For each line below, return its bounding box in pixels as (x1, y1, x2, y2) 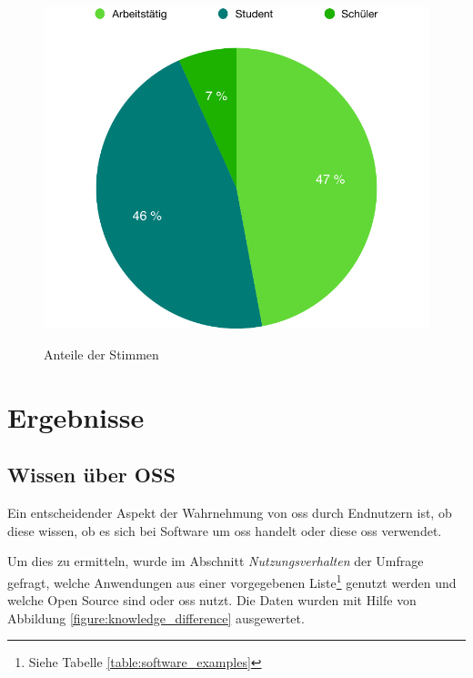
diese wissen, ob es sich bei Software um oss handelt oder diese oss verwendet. (7, 521, 442, 540)
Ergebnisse (7, 398, 145, 435)
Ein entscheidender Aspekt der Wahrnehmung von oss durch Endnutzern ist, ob (7, 503, 452, 522)
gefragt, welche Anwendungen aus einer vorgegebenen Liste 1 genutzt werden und (7, 570, 457, 592)
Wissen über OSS (7, 460, 176, 489)
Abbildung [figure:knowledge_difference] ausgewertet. (7, 608, 305, 627)
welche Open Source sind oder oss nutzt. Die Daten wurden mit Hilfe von (7, 591, 417, 610)
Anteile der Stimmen (44, 344, 159, 363)
